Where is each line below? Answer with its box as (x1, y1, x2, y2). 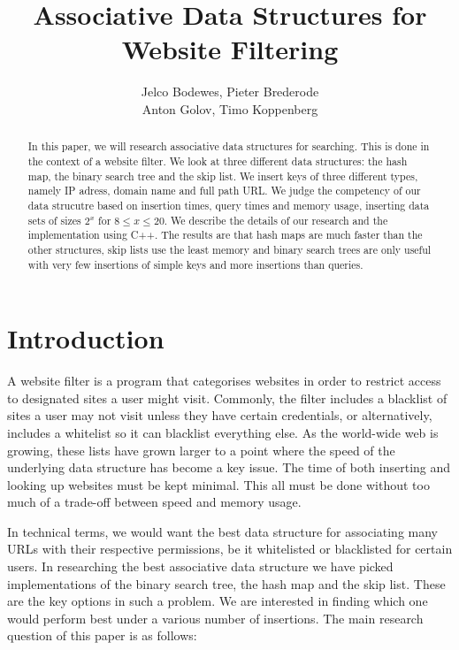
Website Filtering (121, 31, 339, 67)
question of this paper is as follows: (7, 626, 197, 645)
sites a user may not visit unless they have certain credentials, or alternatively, (7, 406, 432, 424)
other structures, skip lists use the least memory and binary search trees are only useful (27, 241, 432, 256)
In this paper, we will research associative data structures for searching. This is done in (27, 139, 430, 154)
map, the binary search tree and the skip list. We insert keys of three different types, (27, 168, 418, 183)
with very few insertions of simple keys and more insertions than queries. (27, 256, 363, 271)
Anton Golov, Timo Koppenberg (142, 99, 318, 118)
